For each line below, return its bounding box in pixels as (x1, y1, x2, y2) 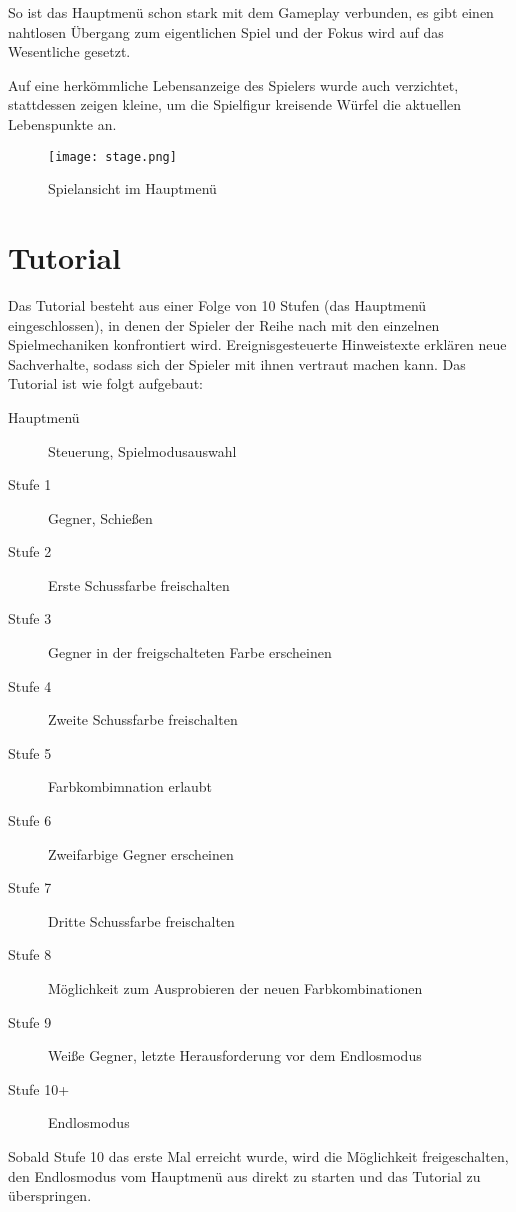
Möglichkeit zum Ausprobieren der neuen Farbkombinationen (48, 978, 423, 998)
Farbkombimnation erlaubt (48, 776, 213, 797)
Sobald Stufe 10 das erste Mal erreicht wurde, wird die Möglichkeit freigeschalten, (8, 1145, 509, 1166)
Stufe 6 (8, 810, 52, 831)
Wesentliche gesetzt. (8, 41, 131, 62)
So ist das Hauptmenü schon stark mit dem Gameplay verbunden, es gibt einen (8, 2, 494, 22)
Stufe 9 (8, 1011, 52, 1032)
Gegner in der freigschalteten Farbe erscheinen (48, 642, 332, 663)
